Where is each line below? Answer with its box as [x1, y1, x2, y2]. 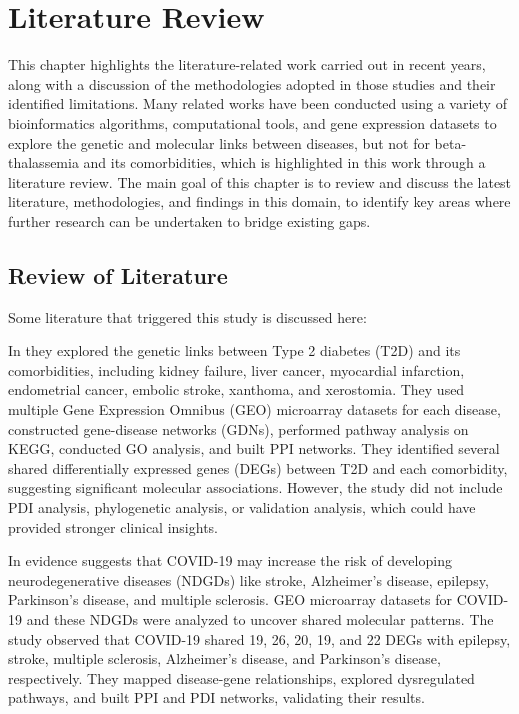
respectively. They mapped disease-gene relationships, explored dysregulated [8, 667, 475, 688]
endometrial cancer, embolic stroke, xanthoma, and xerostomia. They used [8, 379, 465, 400]
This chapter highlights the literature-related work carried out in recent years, [8, 54, 486, 75]
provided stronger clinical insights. [8, 516, 218, 537]
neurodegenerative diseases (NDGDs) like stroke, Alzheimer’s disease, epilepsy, [8, 569, 489, 590]
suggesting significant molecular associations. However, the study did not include [8, 477, 503, 498]
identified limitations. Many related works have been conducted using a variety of [8, 93, 507, 114]
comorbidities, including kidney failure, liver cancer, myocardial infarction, [8, 359, 465, 380]
